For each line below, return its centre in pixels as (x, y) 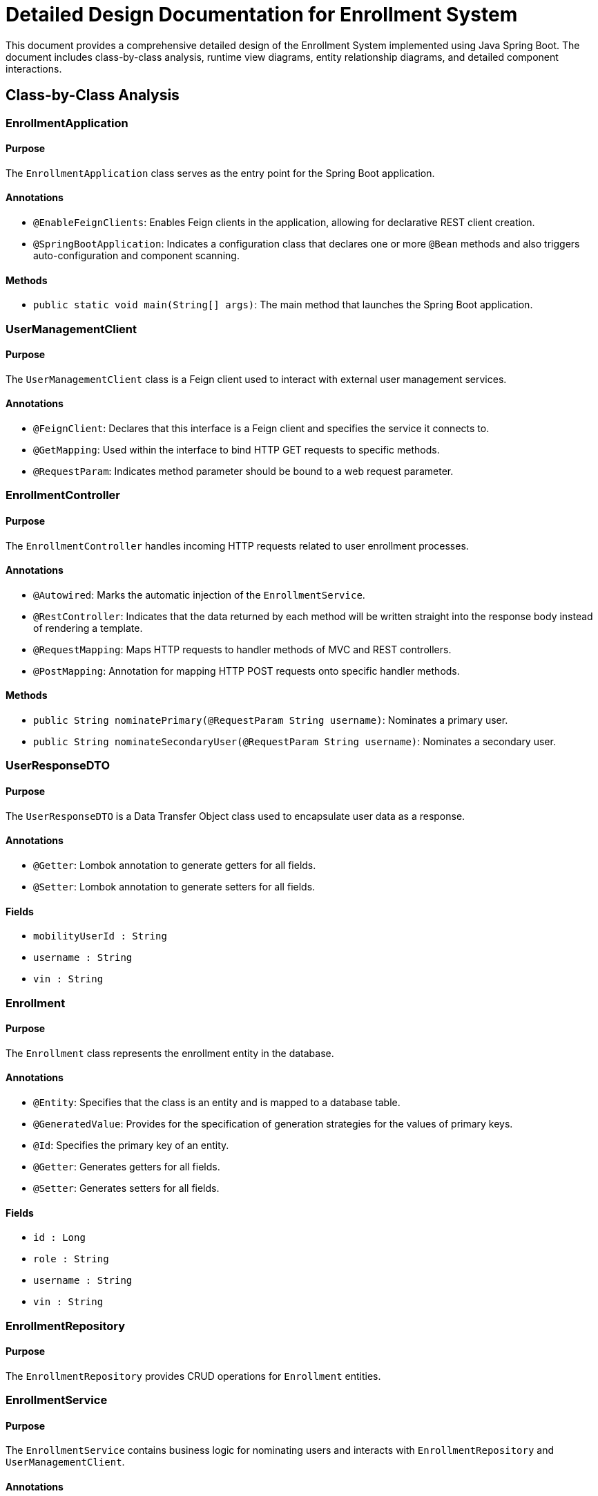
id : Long (59, 1238)
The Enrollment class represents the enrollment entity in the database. (170, 1053)
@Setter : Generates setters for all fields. (126, 1188)
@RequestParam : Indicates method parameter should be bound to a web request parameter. (243, 471)
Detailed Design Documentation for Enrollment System (262, 15)
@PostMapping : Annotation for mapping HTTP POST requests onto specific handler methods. (247, 671)
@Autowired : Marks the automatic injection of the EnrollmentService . (199, 595)
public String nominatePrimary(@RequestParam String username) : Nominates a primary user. (271, 720)
